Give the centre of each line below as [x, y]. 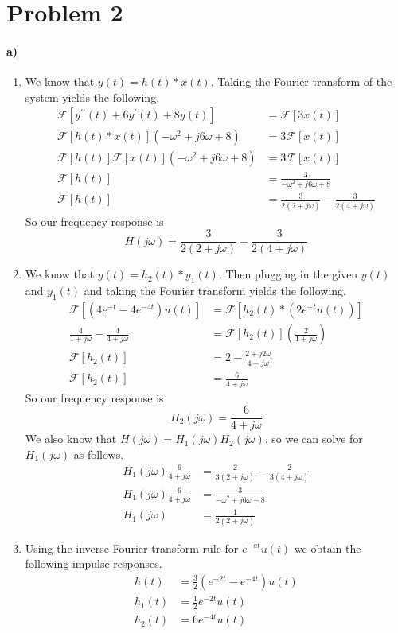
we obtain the [328, 548]
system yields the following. [92, 97]
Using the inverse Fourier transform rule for [132, 548]
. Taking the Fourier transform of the [301, 82]
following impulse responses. [94, 563]
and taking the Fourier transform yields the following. [215, 291]
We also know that [71, 439]
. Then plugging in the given [288, 274]
